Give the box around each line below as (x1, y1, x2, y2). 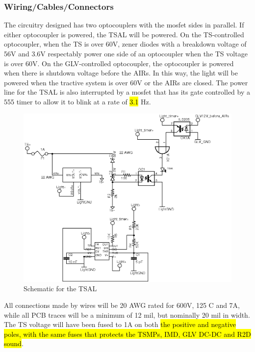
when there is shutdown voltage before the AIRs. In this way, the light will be (4, 68, 238, 78)
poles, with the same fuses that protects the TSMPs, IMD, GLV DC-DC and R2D (4, 328, 251, 339)
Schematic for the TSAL (24, 283, 97, 294)
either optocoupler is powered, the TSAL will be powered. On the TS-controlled (4, 29, 244, 39)
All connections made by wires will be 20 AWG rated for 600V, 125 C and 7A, (4, 300, 240, 310)
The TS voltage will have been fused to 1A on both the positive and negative (4, 319, 236, 329)
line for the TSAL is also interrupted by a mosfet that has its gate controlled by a (4, 87, 250, 97)
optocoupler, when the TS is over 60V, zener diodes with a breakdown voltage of (4, 39, 247, 49)
